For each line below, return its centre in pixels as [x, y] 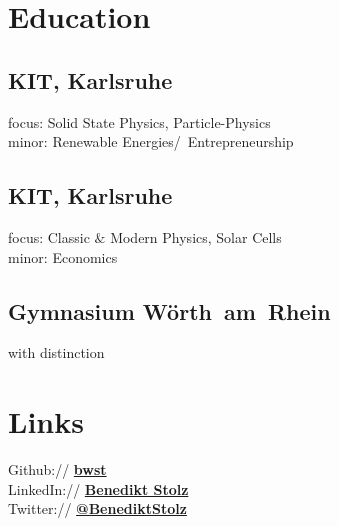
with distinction [56, 352]
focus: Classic [49, 236]
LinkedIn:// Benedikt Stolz [98, 488]
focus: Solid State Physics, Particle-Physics [139, 121]
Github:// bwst [57, 469]
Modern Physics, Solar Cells [196, 236]
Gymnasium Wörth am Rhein [169, 310]
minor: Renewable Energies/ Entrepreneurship [151, 141]
